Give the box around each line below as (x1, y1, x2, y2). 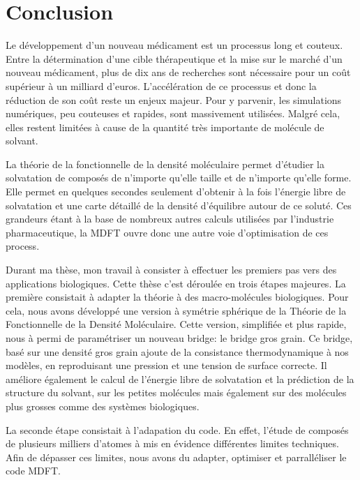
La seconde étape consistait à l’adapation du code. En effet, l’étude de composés (6, 422, 349, 437)
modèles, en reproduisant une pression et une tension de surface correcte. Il (6, 358, 327, 373)
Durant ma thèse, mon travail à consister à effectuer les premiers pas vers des (6, 262, 337, 277)
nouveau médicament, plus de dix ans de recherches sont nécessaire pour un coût (6, 65, 351, 80)
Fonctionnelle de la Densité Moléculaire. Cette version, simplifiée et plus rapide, (6, 317, 347, 331)
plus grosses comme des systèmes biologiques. (6, 398, 200, 413)
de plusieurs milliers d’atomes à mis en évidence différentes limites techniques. (6, 436, 339, 451)
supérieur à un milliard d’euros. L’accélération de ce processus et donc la (6, 78, 317, 93)
